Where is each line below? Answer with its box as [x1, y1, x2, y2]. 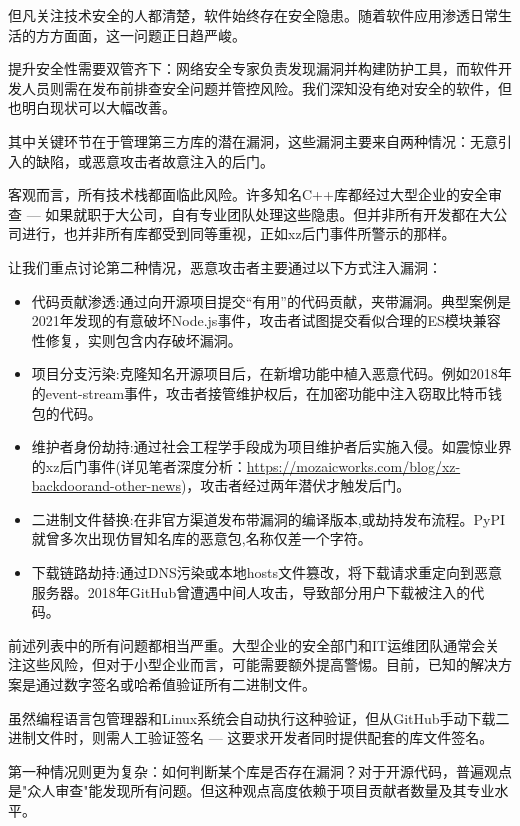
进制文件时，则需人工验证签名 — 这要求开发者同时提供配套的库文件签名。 [8, 727, 494, 748]
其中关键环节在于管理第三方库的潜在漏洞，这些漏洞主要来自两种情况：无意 [8, 130, 498, 151]
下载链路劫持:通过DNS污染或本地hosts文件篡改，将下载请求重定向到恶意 [31, 562, 502, 583]
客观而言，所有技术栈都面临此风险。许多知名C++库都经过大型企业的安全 [8, 184, 488, 205]
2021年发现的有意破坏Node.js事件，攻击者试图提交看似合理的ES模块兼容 [31, 310, 501, 331]
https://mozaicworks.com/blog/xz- [246, 455, 461, 476]
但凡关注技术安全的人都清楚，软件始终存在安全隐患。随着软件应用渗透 [8, 5, 470, 25]
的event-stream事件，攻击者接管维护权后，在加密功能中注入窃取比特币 [31, 382, 489, 403]
